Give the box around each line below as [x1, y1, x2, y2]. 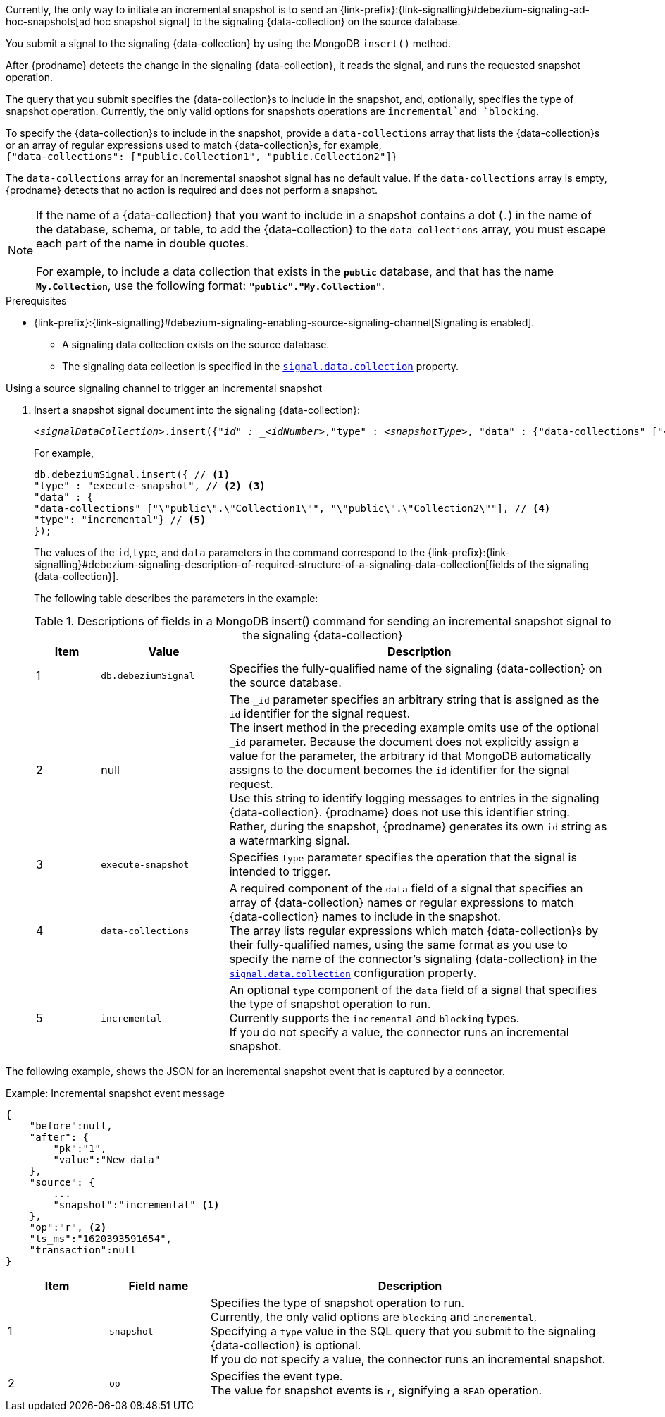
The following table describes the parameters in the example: [34, 592, 318, 604]
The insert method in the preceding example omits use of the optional [229, 720, 599, 735]
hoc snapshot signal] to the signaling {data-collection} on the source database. [93, 16, 461, 27]
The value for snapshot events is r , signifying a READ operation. [210, 1383, 542, 1397]
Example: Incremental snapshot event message [6, 1087, 225, 1099]
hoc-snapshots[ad [6, 16, 91, 27]
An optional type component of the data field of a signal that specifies [229, 983, 597, 997]
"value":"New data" [53, 1154, 161, 1165]
